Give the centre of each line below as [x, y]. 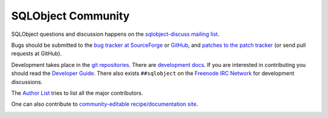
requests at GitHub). [36, 54]
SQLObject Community [70, 16]
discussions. [27, 82]
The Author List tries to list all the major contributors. [77, 93]
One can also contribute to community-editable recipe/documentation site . [105, 104]
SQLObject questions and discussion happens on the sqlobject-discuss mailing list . [115, 34]
